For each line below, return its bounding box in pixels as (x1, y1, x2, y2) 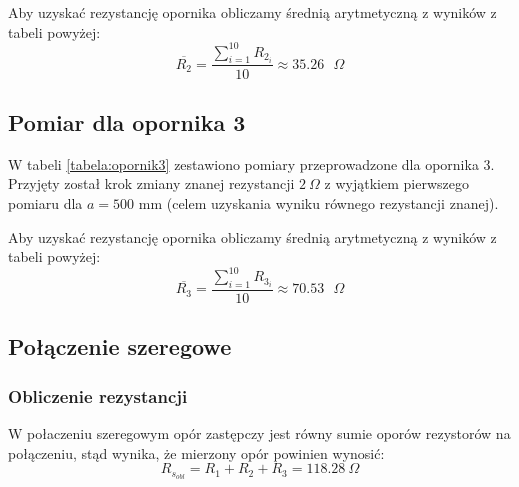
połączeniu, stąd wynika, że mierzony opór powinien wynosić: (8, 442, 385, 463)
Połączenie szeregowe (8, 331, 232, 362)
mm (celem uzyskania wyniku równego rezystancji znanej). (138, 192, 499, 213)
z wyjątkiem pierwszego (324, 173, 469, 194)
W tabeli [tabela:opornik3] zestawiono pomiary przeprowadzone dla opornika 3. (8, 153, 495, 174)
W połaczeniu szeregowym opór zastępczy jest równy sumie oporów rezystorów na (8, 423, 511, 444)
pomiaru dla (8, 192, 83, 213)
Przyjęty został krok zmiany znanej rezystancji (8, 173, 295, 194)
